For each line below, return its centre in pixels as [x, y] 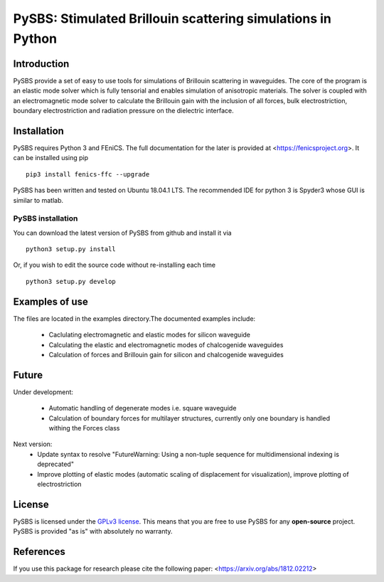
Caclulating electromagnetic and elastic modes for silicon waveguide [150, 335]
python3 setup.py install [71, 249]
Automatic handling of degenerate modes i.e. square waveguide [143, 408]
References [39, 552]
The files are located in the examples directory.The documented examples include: [134, 318]
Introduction [41, 64]
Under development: [43, 392]
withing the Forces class [84, 428]
